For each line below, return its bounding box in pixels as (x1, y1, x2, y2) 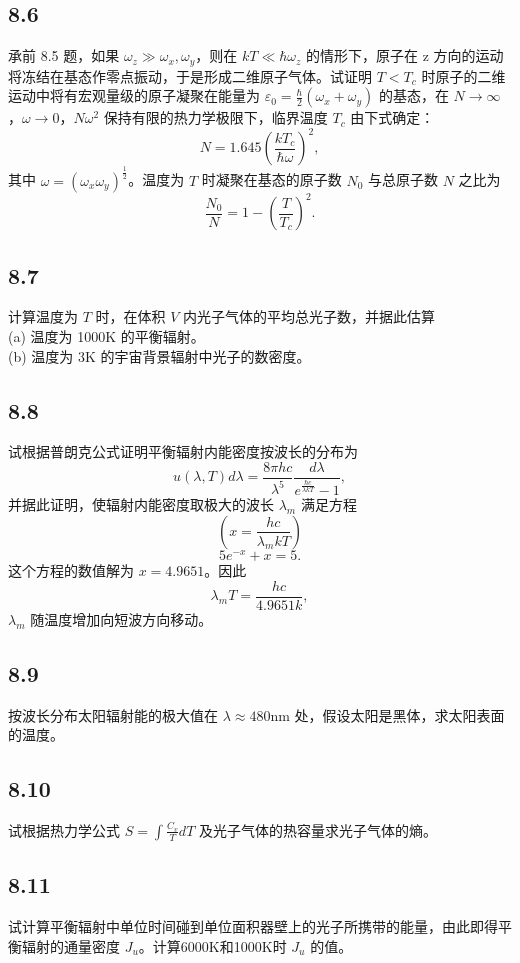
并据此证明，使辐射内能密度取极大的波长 (8, 494, 274, 515)
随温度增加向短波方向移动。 (30, 608, 213, 629)
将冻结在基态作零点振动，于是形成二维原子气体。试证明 (8, 65, 372, 86)
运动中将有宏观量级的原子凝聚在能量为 (8, 85, 260, 106)
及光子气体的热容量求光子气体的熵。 (198, 819, 437, 840)
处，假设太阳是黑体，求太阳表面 (294, 704, 505, 725)
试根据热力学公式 (8, 819, 120, 840)
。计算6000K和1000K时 (138, 935, 287, 956)
